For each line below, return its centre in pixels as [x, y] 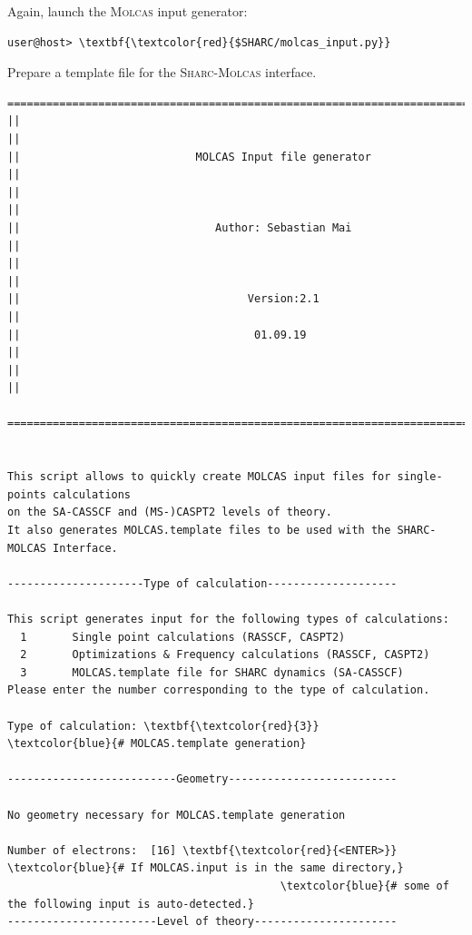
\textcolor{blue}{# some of [364, 886]
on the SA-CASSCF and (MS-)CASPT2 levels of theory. [170, 512]
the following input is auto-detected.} [131, 904]
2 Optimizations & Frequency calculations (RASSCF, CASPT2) [225, 655]
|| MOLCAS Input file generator [189, 157]
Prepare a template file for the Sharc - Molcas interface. [162, 72]
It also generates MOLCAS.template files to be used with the [199, 531]
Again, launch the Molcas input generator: [128, 11]
